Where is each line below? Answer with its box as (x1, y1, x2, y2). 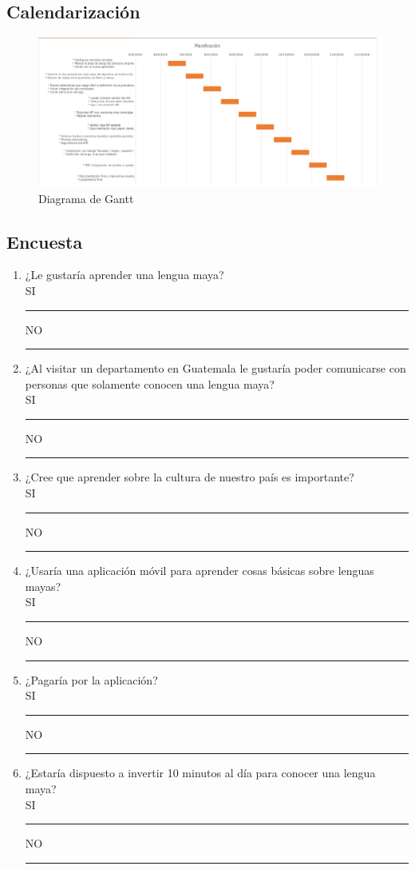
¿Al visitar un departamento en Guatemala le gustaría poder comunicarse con (25, 360, 406, 377)
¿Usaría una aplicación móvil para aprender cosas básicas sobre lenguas (25, 562, 374, 579)
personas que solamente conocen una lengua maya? (25, 375, 275, 392)
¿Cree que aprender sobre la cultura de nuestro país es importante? (25, 469, 354, 485)
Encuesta (6, 229, 83, 253)
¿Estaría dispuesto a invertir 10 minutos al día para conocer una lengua (25, 764, 376, 781)
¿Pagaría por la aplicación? (25, 671, 158, 688)
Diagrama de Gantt (38, 190, 134, 206)
